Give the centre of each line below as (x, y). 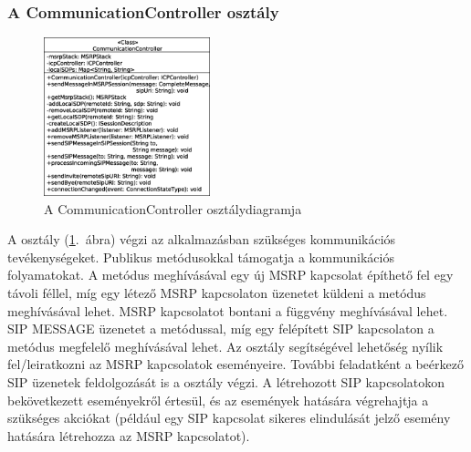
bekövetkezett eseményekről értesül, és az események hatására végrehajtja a (218, 400)
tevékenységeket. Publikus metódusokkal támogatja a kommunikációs (201, 257)
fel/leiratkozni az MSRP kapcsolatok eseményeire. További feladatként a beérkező (235, 364)
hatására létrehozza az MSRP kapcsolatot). (129, 435)
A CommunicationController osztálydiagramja (173, 208)
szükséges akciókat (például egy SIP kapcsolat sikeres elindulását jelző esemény (229, 418)
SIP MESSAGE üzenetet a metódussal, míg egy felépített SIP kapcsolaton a (221, 329)
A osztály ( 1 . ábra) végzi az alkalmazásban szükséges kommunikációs (202, 239)
